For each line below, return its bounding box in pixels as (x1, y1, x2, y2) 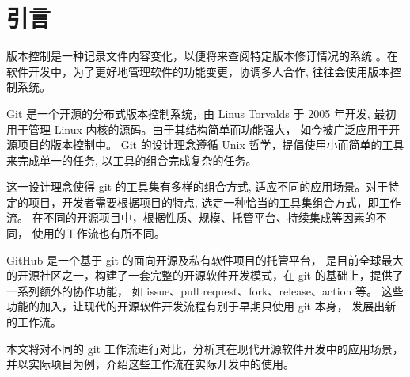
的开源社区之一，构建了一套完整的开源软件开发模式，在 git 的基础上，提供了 (6, 267, 404, 284)
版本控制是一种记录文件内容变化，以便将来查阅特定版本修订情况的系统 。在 (6, 48, 398, 64)
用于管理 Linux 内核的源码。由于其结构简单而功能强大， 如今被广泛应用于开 (6, 120, 401, 137)
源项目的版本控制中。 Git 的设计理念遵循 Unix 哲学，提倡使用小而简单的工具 (6, 136, 404, 153)
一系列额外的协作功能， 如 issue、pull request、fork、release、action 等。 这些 (6, 282, 404, 299)
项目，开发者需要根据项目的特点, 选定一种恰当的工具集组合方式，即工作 (28, 193, 401, 210)
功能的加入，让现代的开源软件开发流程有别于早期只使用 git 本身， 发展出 (6, 298, 385, 314)
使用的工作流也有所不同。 (32, 225, 165, 242)
